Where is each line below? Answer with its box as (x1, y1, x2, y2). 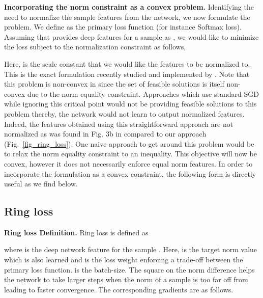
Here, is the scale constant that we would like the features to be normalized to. (4, 58, 250, 69)
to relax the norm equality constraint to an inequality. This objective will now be (4, 148, 257, 159)
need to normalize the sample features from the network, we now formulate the (4, 11, 250, 22)
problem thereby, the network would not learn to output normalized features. (4, 108, 245, 119)
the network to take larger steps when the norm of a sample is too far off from (4, 274, 248, 285)
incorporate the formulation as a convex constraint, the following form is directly (4, 168, 256, 179)
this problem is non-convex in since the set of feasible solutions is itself (4, 78, 224, 89)
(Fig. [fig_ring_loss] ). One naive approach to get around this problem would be (4, 138, 254, 149)
